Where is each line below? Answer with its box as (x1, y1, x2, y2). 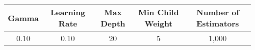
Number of (196, 6, 239, 18)
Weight (144, 18, 173, 29)
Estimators (196, 18, 239, 29)
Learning (50, 6, 85, 18)
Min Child (138, 6, 179, 18)
